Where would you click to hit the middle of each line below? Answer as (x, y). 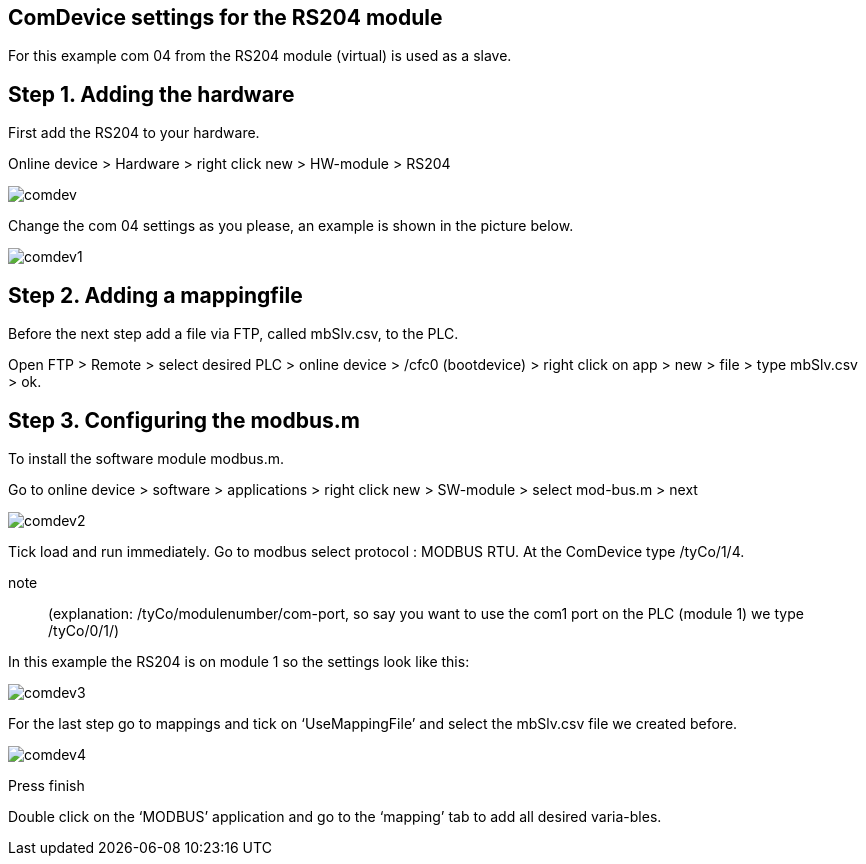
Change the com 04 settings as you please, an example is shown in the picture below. (291, 226)
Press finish (46, 785)
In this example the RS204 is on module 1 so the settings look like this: (239, 661)
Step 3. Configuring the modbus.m (184, 420)
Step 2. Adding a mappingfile (155, 295)
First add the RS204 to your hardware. (134, 133)
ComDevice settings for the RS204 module (225, 17)
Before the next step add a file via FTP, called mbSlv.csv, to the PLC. (233, 334)
